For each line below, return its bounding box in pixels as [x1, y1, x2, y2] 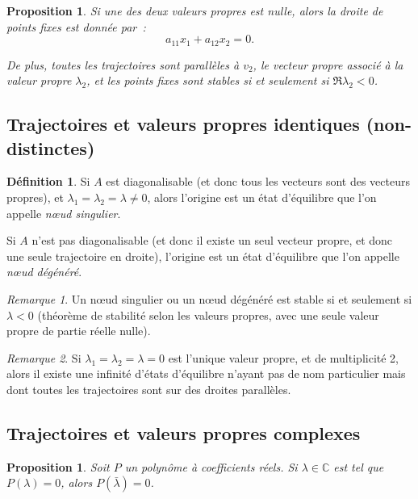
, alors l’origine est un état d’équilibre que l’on [147, 189, 377, 206]
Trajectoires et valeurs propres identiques [6, 111, 360, 136]
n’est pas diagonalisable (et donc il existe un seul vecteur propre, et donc [31, 232, 393, 249]
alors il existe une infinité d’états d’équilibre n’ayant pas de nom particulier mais [6, 365, 406, 382]
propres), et [6, 189, 64, 206]
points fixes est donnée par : [6, 18, 146, 35]
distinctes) [6, 135, 95, 160]
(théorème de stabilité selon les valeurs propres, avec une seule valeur [37, 306, 379, 323]
